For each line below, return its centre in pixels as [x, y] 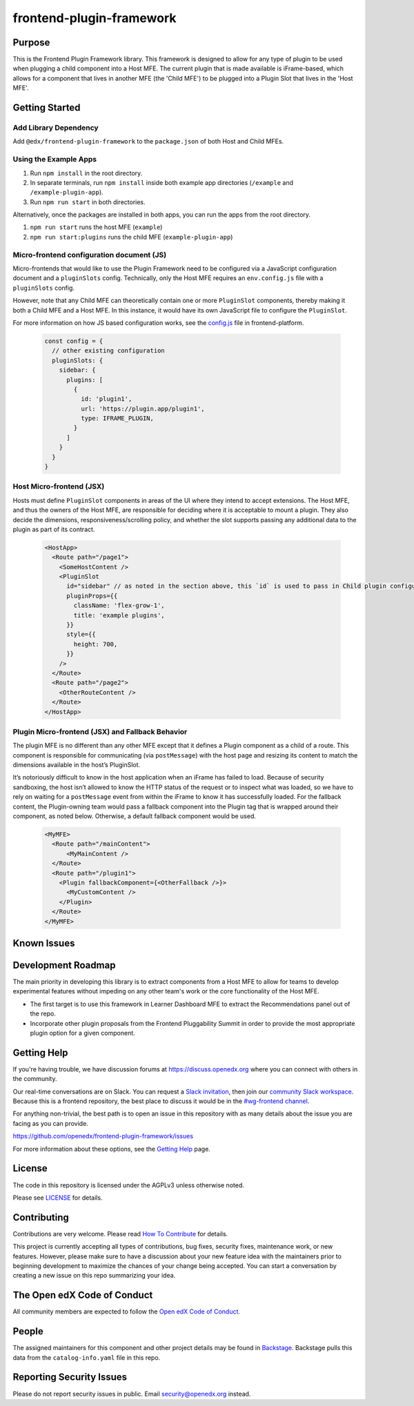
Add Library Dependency [56, 128]
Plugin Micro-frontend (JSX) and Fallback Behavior [100, 731]
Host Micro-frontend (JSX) [59, 486]
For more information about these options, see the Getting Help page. [111, 1149]
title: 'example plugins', [119, 615]
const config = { [74, 341]
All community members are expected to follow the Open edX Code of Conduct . [127, 1311]
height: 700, [96, 644]
